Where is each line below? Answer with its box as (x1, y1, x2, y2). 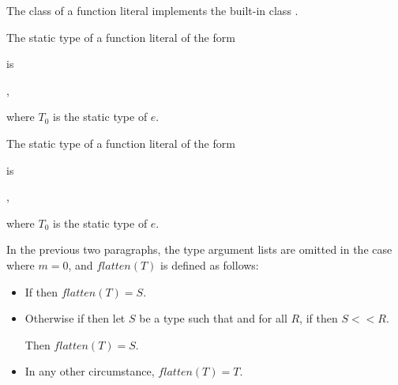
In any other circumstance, (24, 363, 155, 379)
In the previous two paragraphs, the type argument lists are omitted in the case (6, 241, 392, 258)
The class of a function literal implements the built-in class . (6, 2, 298, 18)
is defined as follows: (160, 256, 259, 273)
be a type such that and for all (139, 310, 287, 326)
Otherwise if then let (24, 310, 126, 326)
